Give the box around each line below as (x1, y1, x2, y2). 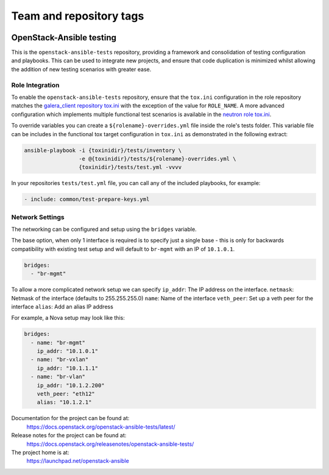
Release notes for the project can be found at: (11, 432, 127, 439)
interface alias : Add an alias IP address (11, 303, 114, 310)
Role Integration (11, 81, 60, 89)
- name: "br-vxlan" (30, 356, 89, 363)
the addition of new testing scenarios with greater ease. (11, 65, 152, 73)
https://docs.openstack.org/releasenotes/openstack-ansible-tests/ (26, 440, 194, 448)
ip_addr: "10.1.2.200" (37, 382, 105, 389)
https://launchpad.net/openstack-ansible (26, 457, 129, 465)
